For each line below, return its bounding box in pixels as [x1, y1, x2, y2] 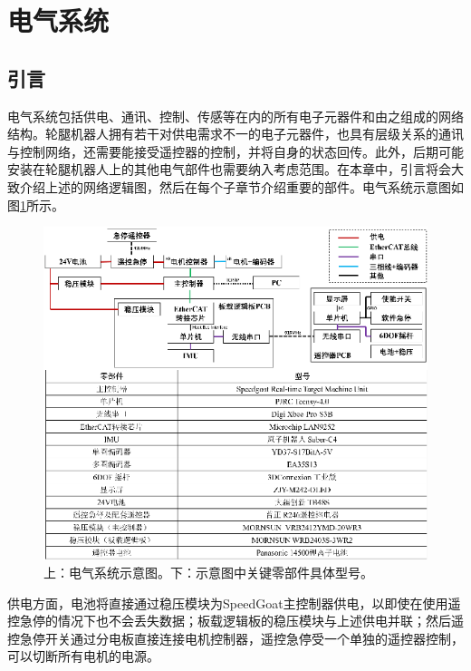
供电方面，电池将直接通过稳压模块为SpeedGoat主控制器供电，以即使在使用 [7, 593, 448, 612]
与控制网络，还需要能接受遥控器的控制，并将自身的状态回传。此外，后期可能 [7, 141, 464, 160]
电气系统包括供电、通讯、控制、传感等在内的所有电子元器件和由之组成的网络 [7, 106, 464, 125]
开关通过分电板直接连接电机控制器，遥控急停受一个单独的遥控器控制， [44, 628, 464, 647]
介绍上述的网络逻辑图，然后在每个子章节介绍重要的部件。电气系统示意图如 [19, 177, 464, 196]
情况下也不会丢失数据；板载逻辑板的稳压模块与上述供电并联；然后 [57, 611, 451, 630]
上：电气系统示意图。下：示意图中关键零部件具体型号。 [43, 563, 373, 582]
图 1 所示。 [7, 195, 64, 214]
